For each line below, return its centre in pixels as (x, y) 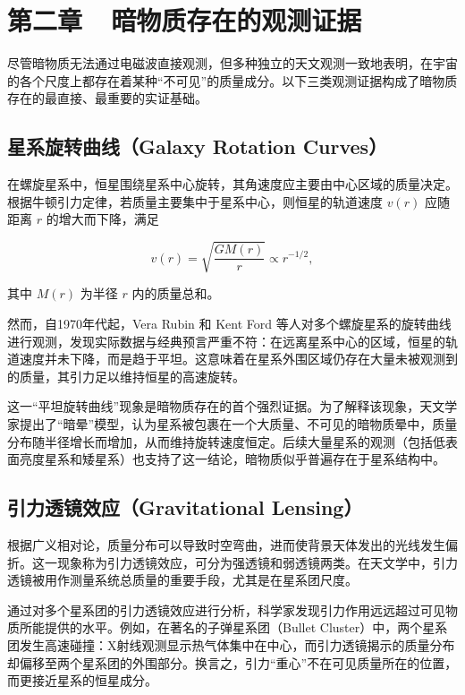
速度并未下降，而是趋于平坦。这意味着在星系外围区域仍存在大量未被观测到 (238, 359)
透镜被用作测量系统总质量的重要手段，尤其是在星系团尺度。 (182, 580)
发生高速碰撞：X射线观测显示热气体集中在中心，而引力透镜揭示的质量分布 (237, 644)
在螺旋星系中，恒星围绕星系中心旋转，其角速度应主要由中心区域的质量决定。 (232, 184)
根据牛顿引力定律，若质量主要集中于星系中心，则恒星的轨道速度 (195, 201)
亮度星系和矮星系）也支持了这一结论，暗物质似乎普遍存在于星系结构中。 (232, 459)
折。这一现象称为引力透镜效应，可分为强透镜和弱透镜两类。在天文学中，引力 (232, 562)
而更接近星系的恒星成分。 (82, 680)
